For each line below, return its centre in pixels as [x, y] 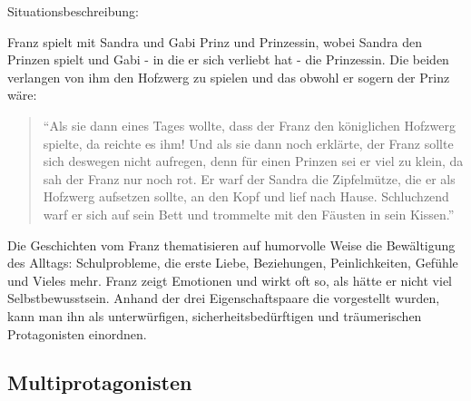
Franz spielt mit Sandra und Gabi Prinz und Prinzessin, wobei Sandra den [215, 41]
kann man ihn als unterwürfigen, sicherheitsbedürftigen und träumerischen [215, 315]
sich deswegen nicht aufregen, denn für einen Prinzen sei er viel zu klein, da [253, 161]
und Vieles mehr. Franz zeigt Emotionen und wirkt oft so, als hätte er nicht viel [230, 280]
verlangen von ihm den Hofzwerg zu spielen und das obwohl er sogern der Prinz [229, 77]
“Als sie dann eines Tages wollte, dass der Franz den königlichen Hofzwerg [249, 125]
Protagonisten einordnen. [77, 333]
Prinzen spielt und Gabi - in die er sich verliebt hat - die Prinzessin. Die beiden [228, 59]
